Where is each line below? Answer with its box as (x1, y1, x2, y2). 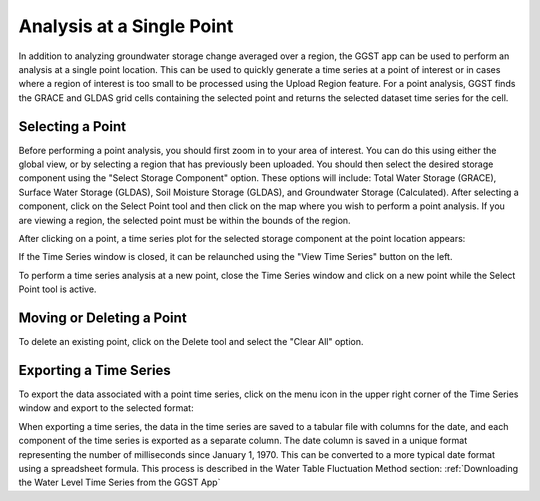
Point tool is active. (18, 283, 97, 295)
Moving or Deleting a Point (18, 309, 187, 326)
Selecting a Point (18, 118, 127, 135)
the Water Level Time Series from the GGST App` (18, 476, 221, 489)
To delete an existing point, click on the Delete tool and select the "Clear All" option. (18, 336, 364, 348)
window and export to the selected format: (18, 402, 194, 414)
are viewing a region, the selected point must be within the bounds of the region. (18, 214, 351, 226)
